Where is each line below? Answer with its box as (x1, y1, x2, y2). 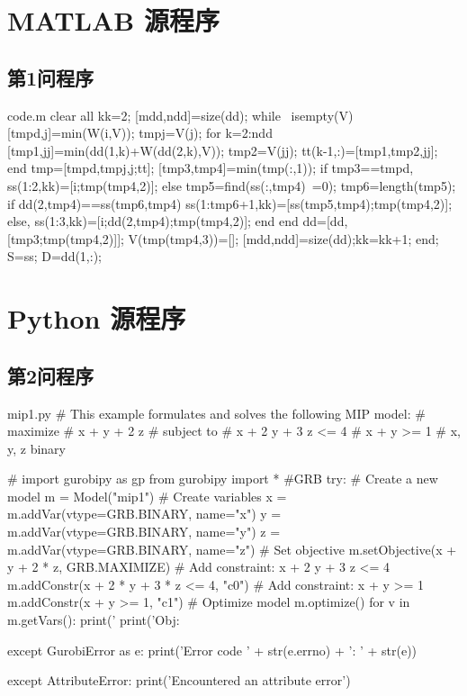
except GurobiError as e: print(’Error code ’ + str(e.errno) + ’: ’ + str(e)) (7, 640, 418, 659)
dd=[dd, (302, 212, 348, 230)
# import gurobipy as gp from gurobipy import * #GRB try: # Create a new (7, 469, 438, 488)
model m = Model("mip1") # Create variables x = (7, 486, 287, 505)
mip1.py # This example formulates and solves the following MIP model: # (7, 403, 426, 422)
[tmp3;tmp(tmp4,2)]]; (7, 229, 124, 248)
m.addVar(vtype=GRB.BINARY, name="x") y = (7, 504, 282, 523)
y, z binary (7, 438, 67, 457)
